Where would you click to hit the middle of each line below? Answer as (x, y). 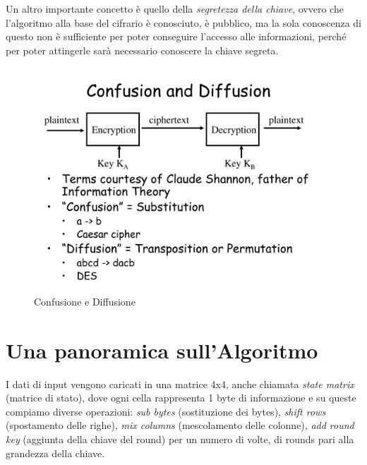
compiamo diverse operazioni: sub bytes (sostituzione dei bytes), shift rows (166, 411)
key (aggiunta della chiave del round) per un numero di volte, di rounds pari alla (180, 439)
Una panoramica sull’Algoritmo (162, 350)
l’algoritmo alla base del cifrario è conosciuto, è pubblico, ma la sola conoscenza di (184, 22)
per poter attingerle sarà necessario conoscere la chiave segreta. (142, 50)
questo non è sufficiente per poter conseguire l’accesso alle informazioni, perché (176, 36)
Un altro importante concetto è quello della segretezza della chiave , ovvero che (175, 8)
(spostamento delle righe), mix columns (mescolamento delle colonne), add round (180, 425)
